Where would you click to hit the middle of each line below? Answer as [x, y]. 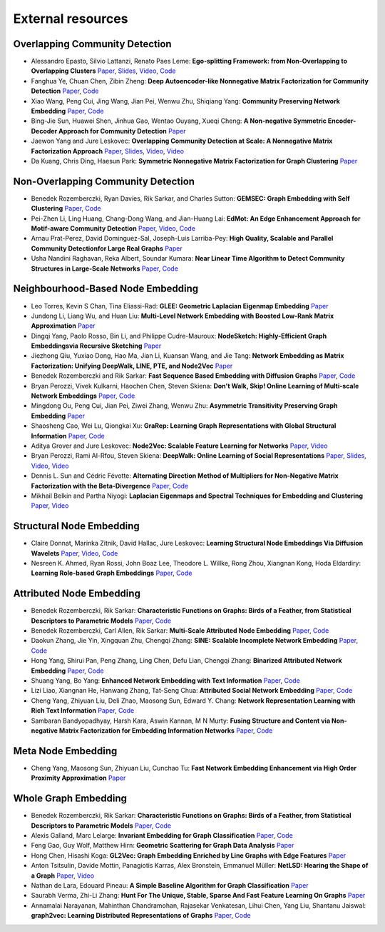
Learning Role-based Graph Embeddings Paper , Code [112, 573]
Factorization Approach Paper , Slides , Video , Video [108, 151]
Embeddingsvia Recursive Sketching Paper [96, 346]
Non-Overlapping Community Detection [104, 181]
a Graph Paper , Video [63, 876]
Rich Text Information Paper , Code [83, 711]
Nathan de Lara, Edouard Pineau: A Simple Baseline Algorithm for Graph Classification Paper [170, 885]
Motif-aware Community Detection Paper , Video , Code [113, 229]
